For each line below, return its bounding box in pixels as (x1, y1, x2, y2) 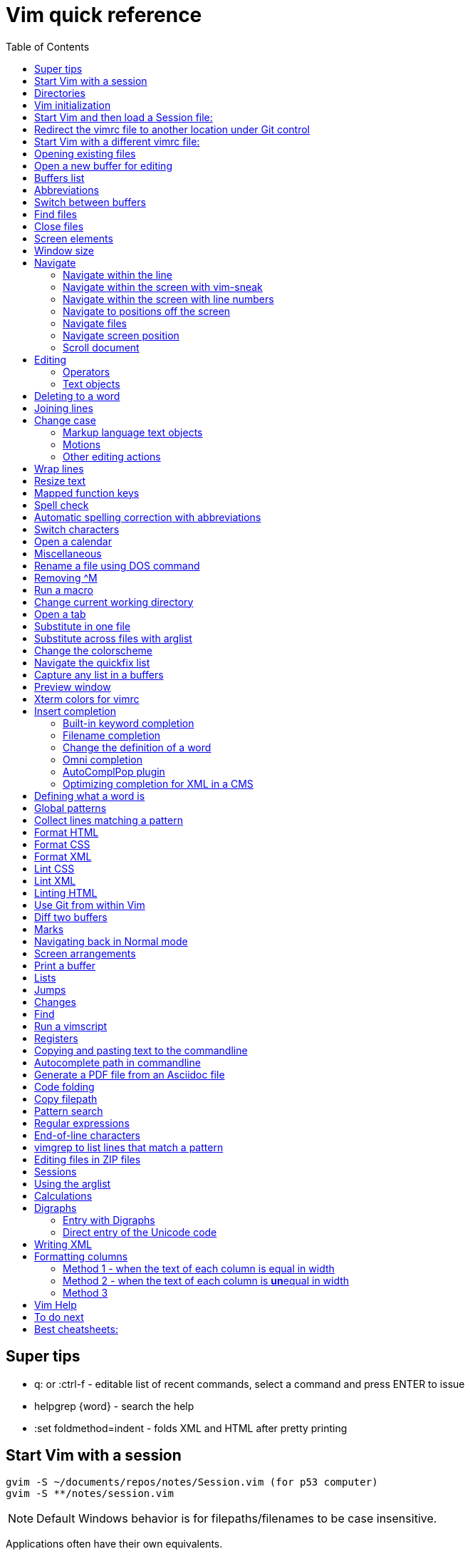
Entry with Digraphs (63, 1213, 155, 1226)
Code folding (34, 1080, 95, 1093)
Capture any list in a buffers (34, 668, 164, 681)
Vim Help (34, 1298, 77, 1311)
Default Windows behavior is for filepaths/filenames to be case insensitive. (36, 1511, 437, 1526)
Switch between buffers (34, 195, 146, 208)
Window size (34, 244, 95, 257)
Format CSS (34, 838, 90, 850)
